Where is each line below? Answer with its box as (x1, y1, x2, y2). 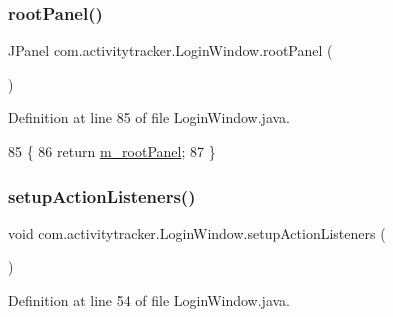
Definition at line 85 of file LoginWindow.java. (8, 107, 290, 128)
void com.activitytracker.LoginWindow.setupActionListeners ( (8, 222, 386, 243)
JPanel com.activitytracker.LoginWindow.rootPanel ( (8, 40, 333, 61)
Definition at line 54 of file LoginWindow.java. (8, 290, 290, 310)
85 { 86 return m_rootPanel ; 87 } (8, 141, 216, 161)
